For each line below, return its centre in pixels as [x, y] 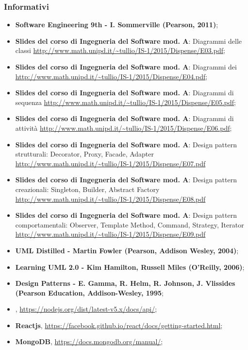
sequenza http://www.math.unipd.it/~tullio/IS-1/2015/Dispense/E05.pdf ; [125, 102]
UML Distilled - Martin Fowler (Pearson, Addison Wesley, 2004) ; [127, 250]
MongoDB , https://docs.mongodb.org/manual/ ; [89, 341]
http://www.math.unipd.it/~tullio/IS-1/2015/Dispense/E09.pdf [110, 234]
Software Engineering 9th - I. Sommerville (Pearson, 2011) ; [117, 25]
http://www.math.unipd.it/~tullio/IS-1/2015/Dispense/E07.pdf [110, 163]
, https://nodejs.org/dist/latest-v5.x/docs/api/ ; [86, 309]
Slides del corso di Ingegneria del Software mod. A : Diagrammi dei [126, 67]
